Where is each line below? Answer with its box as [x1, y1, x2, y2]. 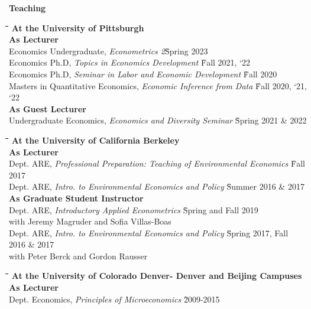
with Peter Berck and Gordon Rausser [9, 249, 148, 262]
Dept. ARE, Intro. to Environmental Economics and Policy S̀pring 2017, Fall [9, 226, 289, 239]
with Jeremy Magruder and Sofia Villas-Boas [9, 215, 171, 227]
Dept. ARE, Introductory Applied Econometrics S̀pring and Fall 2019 [9, 203, 258, 216]
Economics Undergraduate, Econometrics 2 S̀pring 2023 [9, 44, 208, 57]
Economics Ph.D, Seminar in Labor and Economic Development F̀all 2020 [9, 67, 277, 80]
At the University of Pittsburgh [11, 21, 144, 34]
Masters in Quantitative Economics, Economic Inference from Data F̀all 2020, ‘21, [9, 79, 307, 92]
